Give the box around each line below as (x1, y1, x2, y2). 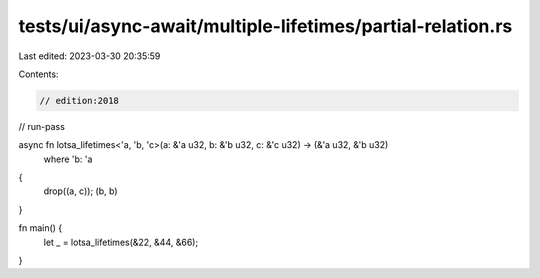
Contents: (18, 68, 59, 80)
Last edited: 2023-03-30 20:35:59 (18, 50, 161, 62)
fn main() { (18, 222, 63, 234)
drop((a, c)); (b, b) (43, 185, 119, 197)
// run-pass (18, 120, 65, 132)
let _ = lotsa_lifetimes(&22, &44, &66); (43, 236, 199, 248)
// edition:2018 (39, 95, 120, 106)
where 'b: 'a (43, 153, 93, 165)
